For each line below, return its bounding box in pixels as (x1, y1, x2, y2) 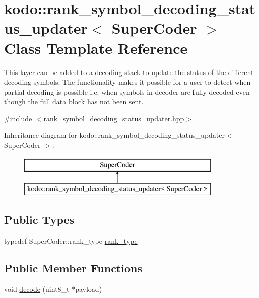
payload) (75, 283, 102, 294)
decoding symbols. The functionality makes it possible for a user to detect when (4, 77, 251, 87)
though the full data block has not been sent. (4, 96, 144, 107)
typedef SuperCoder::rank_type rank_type (4, 236, 138, 246)
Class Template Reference (4, 37, 188, 58)
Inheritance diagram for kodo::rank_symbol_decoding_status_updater (4, 130, 225, 140)
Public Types (4, 212, 75, 228)
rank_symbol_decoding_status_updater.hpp (43, 113, 184, 123)
